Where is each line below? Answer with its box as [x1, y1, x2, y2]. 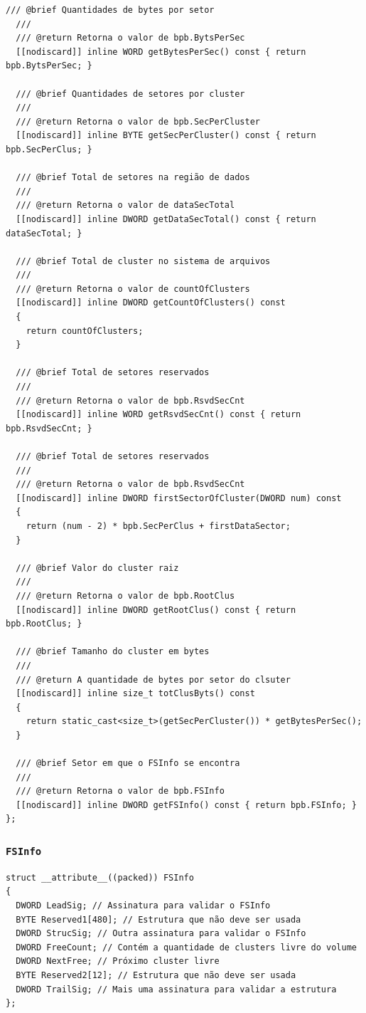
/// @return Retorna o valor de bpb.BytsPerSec [16, 33, 245, 43]
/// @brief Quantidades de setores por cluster [16, 88, 245, 99]
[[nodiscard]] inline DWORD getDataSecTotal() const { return [16, 214, 316, 224]
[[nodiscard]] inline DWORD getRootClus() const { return [16, 604, 296, 615]
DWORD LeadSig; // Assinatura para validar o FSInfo [16, 901, 271, 910]
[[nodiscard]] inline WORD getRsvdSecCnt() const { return [16, 409, 301, 420]
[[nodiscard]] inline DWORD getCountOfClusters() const [16, 298, 286, 308]
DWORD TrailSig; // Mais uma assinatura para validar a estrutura [16, 984, 337, 994]
